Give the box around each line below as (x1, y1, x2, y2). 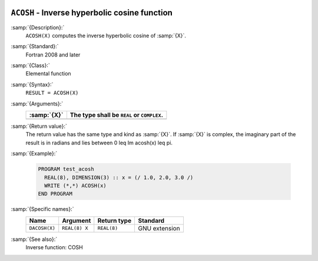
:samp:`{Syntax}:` (11, 81, 54, 88)
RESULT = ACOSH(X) (25, 90, 79, 97)
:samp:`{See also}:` (11, 236, 58, 243)
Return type (97, 216, 132, 224)
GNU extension (138, 224, 180, 232)
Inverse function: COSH (25, 244, 83, 251)
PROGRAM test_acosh (38, 166, 94, 173)
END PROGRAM (38, 190, 73, 197)
